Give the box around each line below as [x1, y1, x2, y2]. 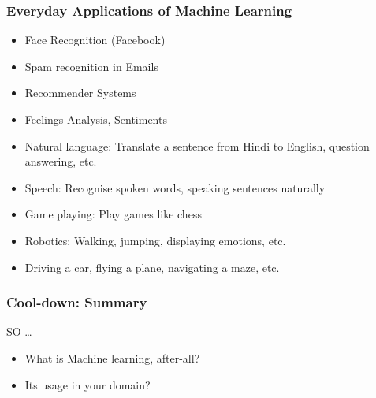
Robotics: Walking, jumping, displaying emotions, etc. [24, 232, 286, 248]
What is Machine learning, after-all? [24, 349, 200, 366]
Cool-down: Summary [6, 292, 147, 312]
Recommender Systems [24, 84, 136, 101]
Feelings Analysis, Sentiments [24, 111, 167, 127]
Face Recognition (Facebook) [24, 32, 166, 48]
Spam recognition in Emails [24, 58, 158, 74]
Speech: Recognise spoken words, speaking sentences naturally [24, 179, 326, 195]
